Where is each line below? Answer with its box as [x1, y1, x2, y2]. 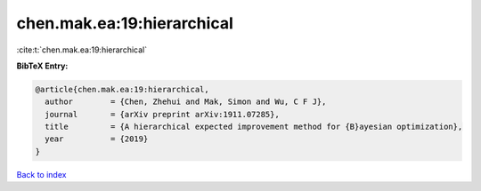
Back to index [16, 169, 67, 179]
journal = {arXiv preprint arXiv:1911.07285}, [45, 109, 280, 119]
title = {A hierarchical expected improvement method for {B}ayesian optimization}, [45, 122, 463, 132]
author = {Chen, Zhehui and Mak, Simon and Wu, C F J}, [45, 97, 327, 107]
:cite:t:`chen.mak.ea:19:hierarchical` [16, 44, 147, 55]
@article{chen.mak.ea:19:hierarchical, [35, 84, 209, 94]
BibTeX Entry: [16, 60, 69, 71]
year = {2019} [45, 134, 149, 144]
